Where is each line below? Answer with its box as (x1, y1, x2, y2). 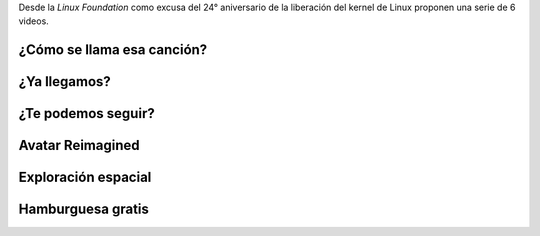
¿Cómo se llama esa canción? (18, 41, 208, 59)
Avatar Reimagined (18, 137, 140, 154)
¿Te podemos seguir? (18, 105, 155, 122)
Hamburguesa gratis (18, 201, 150, 218)
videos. (18, 15, 49, 27)
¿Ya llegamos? (18, 73, 112, 90)
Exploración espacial (18, 169, 152, 186)
